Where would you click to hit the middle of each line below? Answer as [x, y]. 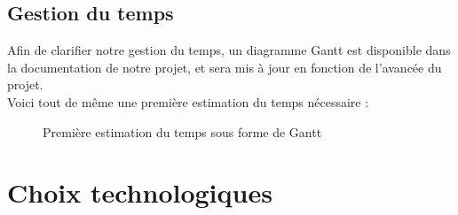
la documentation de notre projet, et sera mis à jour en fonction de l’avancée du [225, 67]
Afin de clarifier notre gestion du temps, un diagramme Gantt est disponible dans [229, 50]
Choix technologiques [140, 192]
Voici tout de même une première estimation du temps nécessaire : [188, 101]
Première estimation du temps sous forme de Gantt [182, 131]
